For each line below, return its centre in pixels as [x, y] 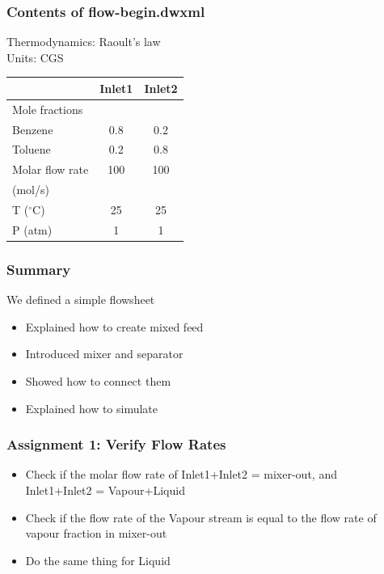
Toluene [32, 149]
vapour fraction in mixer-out [96, 533]
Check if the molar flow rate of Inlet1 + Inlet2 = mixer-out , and [181, 474]
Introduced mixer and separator [104, 354]
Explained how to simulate [92, 408]
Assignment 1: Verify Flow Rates [116, 444]
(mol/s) [31, 190]
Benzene [33, 129]
